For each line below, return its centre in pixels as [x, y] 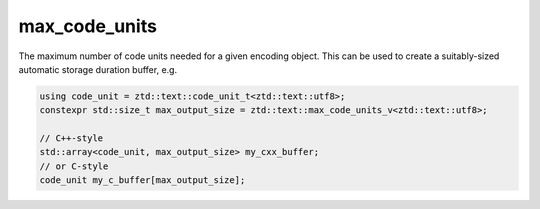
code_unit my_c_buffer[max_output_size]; [142, 180]
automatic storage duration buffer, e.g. [98, 69]
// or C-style [74, 166]
